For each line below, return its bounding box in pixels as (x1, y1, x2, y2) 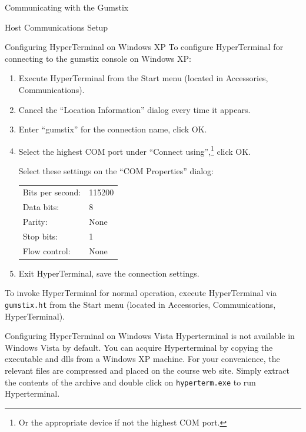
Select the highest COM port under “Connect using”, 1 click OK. (18, 143, 251, 157)
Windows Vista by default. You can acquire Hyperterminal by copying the (5, 341, 273, 353)
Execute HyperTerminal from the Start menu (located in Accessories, (18, 72, 268, 84)
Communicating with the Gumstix (5, 1, 129, 13)
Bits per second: (22, 186, 81, 198)
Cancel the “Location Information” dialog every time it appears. (18, 103, 251, 115)
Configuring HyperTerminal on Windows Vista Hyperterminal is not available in (5, 330, 295, 342)
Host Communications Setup (5, 21, 108, 33)
